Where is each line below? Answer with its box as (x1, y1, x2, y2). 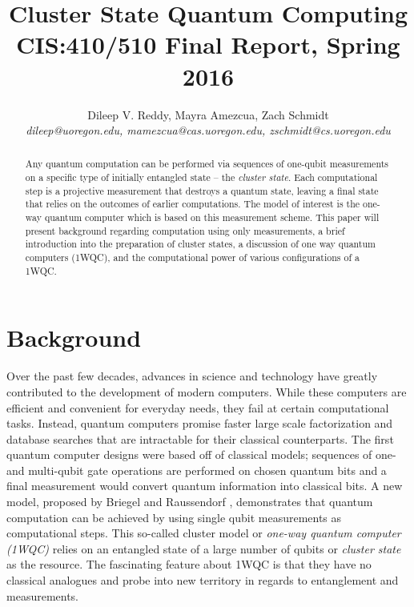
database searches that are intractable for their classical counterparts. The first (6, 430, 394, 447)
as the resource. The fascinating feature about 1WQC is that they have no (6, 556, 372, 573)
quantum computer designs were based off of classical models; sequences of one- (6, 446, 396, 463)
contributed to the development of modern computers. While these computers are (6, 383, 407, 400)
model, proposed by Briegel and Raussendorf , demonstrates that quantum (6, 493, 373, 510)
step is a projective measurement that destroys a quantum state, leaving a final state (25, 183, 379, 197)
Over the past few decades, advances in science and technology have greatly (6, 368, 378, 384)
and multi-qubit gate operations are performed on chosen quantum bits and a (6, 461, 387, 478)
